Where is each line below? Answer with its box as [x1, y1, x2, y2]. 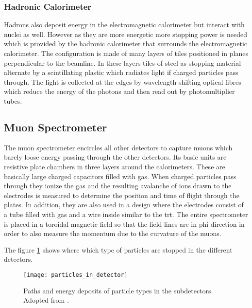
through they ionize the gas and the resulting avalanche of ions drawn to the [4, 181, 232, 191]
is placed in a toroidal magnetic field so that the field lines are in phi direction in [4, 218, 245, 229]
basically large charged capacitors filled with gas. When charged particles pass [4, 171, 236, 181]
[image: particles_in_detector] [23, 271, 128, 278]
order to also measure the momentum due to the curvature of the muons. [4, 228, 221, 238]
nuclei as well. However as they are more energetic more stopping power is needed [4, 29, 247, 39]
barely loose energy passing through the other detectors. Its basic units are [4, 152, 227, 162]
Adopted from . [23, 295, 69, 305]
